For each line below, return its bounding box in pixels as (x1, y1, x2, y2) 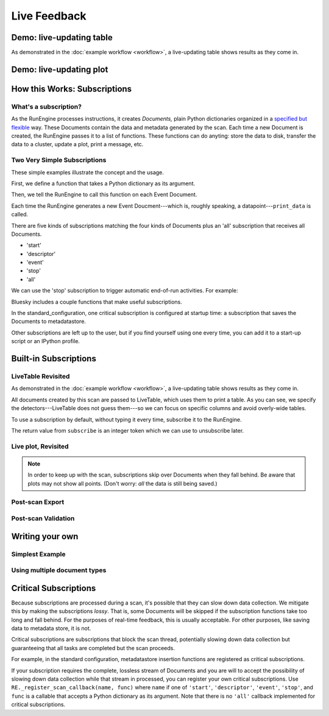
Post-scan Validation (11, 514, 75, 522)
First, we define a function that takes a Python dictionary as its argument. (11, 180, 196, 187)
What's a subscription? (11, 102, 82, 111)
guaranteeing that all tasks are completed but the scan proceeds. (11, 644, 175, 651)
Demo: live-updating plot (11, 64, 108, 74)
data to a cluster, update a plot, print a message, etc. (11, 141, 144, 148)
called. (11, 211, 29, 218)
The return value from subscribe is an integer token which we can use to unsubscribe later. (11, 427, 244, 434)
